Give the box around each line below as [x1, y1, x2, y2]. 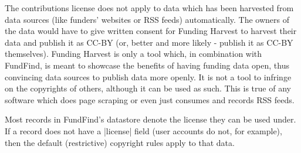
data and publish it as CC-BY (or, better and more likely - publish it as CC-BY [5, 36, 293, 48]
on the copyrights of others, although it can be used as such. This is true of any [5, 82, 291, 94]
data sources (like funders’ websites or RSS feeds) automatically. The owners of [5, 13, 290, 25]
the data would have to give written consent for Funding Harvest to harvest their [5, 25, 297, 37]
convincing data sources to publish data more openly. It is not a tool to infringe [5, 70, 292, 83]
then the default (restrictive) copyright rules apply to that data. [5, 136, 235, 148]
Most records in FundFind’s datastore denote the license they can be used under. [5, 113, 296, 125]
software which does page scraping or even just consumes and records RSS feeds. [5, 93, 295, 106]
